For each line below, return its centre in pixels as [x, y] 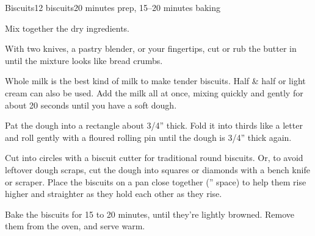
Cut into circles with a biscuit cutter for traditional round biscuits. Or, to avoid [154, 158]
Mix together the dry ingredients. [67, 28]
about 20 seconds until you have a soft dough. [91, 105]
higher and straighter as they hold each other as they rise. [114, 194]
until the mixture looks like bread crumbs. [84, 60]
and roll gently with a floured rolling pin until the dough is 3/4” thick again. [148, 137]
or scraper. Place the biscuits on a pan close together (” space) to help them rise [156, 181]
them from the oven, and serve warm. [75, 226]
